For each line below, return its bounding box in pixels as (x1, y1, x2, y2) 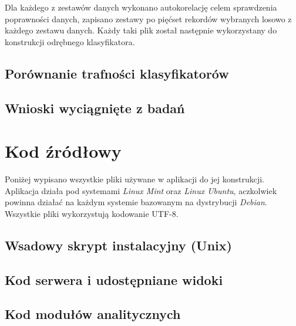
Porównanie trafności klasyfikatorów (5, 64, 229, 82)
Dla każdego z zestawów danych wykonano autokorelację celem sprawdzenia (5, 1, 277, 13)
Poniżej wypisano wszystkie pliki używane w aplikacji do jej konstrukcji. (5, 173, 264, 185)
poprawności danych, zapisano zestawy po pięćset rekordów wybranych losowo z (5, 12, 292, 25)
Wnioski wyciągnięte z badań (5, 99, 185, 117)
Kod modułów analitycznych (5, 305, 181, 323)
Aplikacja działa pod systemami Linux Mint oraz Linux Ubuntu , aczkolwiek (5, 184, 277, 196)
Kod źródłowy (5, 139, 122, 163)
